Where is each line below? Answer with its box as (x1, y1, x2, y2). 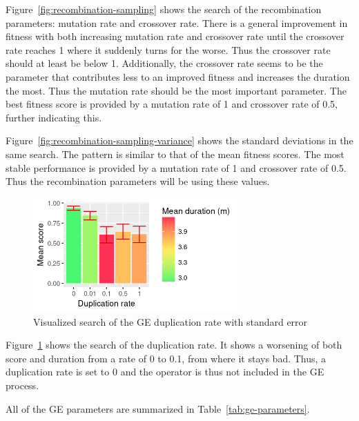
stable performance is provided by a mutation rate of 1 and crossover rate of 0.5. (6, 160, 347, 175)
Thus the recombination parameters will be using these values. (6, 174, 270, 188)
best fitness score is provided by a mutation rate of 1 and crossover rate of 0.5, (6, 97, 338, 111)
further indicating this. (6, 110, 102, 124)
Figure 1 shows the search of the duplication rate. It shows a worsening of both (6, 337, 342, 352)
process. (6, 378, 39, 392)
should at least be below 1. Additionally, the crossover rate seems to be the (6, 56, 323, 70)
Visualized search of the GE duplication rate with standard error (33, 314, 308, 329)
